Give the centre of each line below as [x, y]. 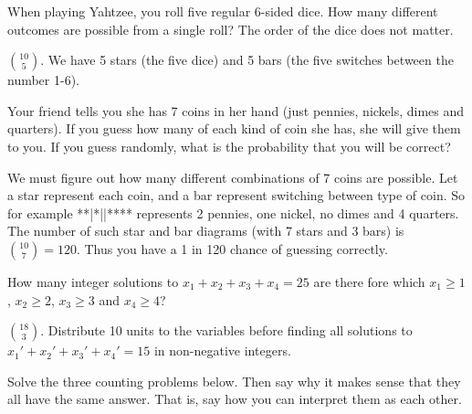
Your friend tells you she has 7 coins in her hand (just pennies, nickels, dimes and [236, 110]
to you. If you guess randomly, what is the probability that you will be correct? [229, 146]
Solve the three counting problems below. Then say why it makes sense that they [234, 381]
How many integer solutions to [93, 281]
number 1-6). [43, 80]
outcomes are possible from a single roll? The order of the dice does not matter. [231, 29]
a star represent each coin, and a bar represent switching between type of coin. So [236, 195]
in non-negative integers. [222, 350]
